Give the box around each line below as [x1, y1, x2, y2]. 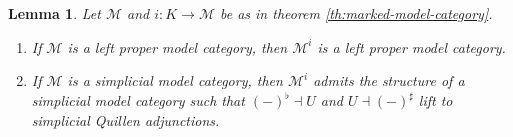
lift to [418, 90, 453, 111]
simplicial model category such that [31, 90, 245, 111]
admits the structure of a [313, 70, 465, 91]
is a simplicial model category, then [67, 70, 283, 91]
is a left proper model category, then [67, 36, 288, 57]
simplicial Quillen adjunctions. [31, 109, 220, 130]
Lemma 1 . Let [8, 3, 101, 23]
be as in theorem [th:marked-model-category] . [219, 3, 493, 23]
